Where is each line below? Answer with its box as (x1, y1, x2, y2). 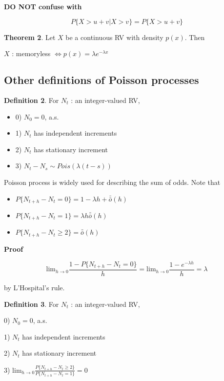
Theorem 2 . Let (4, 32, 56, 42)
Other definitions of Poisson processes (4, 72, 199, 87)
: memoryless (12, 48, 51, 59)
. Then (184, 32, 205, 42)
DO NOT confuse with (4, 1, 82, 11)
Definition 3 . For (4, 299, 59, 309)
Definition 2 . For (4, 95, 59, 105)
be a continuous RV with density (65, 32, 163, 42)
